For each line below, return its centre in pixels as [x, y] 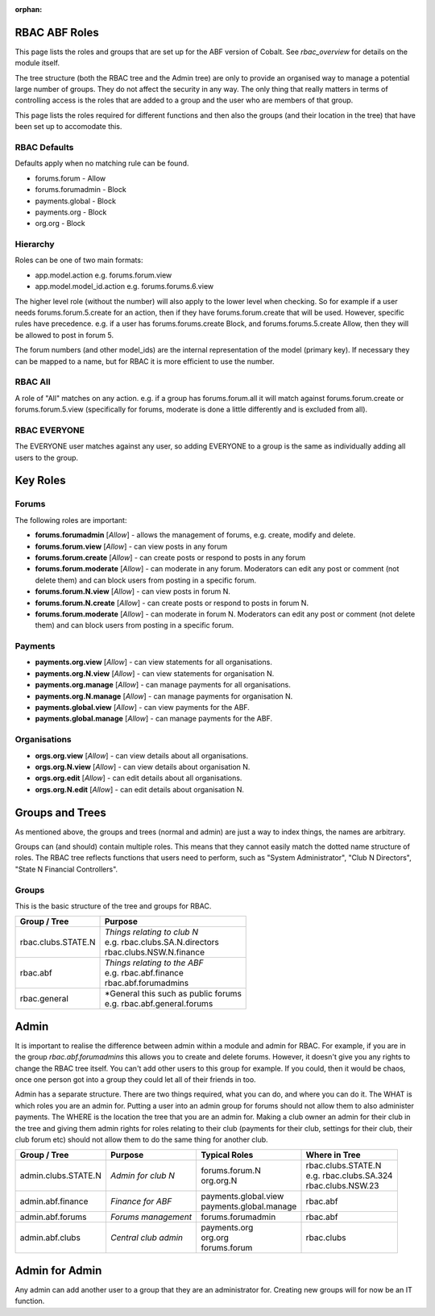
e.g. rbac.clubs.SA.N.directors [162, 942]
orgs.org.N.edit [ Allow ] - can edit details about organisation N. [140, 789]
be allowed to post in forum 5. [64, 335]
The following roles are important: [71, 520]
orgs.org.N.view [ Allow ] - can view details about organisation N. [143, 767]
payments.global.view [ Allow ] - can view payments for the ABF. [142, 708]
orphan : [29, 9]
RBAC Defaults [44, 148]
